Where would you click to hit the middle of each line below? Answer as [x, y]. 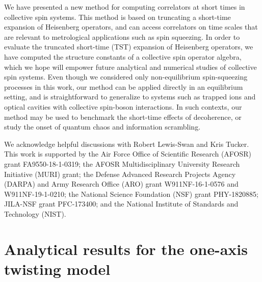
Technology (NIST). [35, 213]
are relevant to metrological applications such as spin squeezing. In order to [122, 36]
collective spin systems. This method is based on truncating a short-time [117, 17]
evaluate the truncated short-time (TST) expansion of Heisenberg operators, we [129, 47]
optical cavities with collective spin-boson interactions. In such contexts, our [123, 106]
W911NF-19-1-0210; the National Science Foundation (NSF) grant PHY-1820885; [132, 194]
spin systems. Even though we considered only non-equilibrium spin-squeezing [126, 77]
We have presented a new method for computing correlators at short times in [125, 7]
